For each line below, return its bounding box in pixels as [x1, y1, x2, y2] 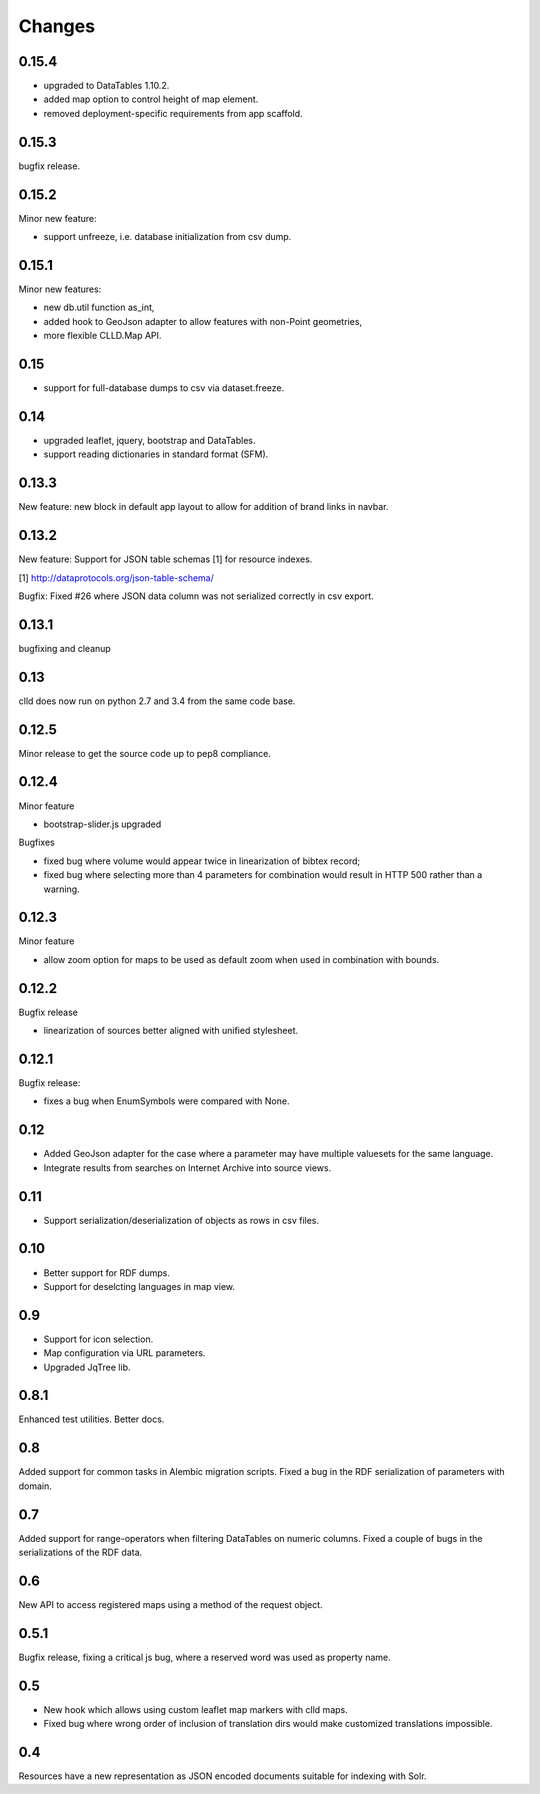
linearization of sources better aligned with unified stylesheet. [43, 1025, 299, 1037]
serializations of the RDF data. [18, 1546, 143, 1559]
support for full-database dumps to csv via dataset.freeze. [43, 382, 285, 394]
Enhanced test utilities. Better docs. [18, 1413, 165, 1425]
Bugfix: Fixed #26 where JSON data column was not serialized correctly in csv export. [18, 590, 374, 602]
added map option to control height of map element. [43, 93, 259, 105]
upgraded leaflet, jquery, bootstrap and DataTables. [43, 434, 256, 446]
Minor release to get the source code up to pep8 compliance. [18, 747, 272, 759]
